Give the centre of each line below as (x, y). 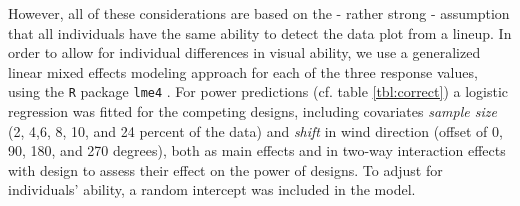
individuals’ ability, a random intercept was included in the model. (212, 189)
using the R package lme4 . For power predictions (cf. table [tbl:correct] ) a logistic (258, 91)
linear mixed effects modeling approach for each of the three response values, (243, 71)
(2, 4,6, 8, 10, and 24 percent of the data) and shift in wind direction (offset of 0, (255, 130)
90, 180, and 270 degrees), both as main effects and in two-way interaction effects (257, 150)
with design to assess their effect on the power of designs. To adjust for (225, 169)
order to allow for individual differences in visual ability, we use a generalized (244, 52)
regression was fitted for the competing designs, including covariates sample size (252, 111)
